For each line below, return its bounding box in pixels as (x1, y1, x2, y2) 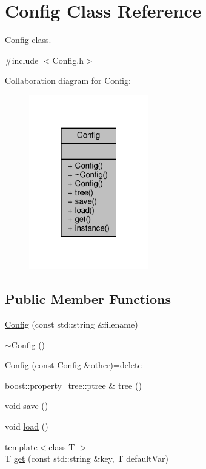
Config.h (52, 53, 84, 66)
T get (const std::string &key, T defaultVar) (5, 452, 168, 465)
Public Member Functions (5, 289, 171, 308)
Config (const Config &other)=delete (5, 359, 142, 371)
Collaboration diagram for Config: (5, 74, 131, 87)
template (5, 440, 38, 453)
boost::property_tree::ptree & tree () (5, 379, 142, 391)
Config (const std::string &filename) (5, 318, 138, 331)
